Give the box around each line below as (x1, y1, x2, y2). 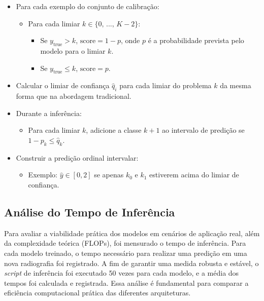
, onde (120, 35, 140, 46)
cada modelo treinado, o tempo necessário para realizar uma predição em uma (4, 247, 247, 258)
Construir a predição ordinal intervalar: (16, 152, 139, 163)
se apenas (94, 169, 124, 180)
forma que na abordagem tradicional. (16, 91, 131, 101)
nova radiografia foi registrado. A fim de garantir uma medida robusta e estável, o (4, 257, 259, 268)
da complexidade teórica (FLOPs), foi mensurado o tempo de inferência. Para (4, 238, 246, 248)
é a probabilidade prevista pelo (148, 35, 244, 46)
